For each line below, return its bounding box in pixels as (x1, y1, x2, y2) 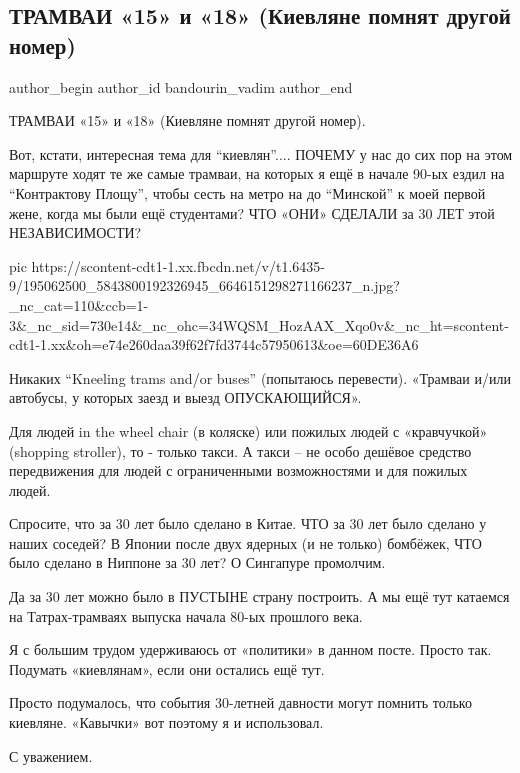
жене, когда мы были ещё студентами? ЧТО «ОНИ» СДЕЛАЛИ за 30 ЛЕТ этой (9, 202, 495, 223)
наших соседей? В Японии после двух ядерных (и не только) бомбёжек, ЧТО (9, 532, 482, 553)
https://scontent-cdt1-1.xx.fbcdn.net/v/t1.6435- (31, 255, 325, 276)
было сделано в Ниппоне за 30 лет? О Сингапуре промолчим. (9, 552, 386, 573)
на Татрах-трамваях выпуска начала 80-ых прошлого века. (9, 605, 363, 626)
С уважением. (9, 745, 93, 766)
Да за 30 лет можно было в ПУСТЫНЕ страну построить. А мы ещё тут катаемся (9, 586, 510, 607)
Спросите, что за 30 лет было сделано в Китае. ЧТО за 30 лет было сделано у (9, 513, 487, 534)
